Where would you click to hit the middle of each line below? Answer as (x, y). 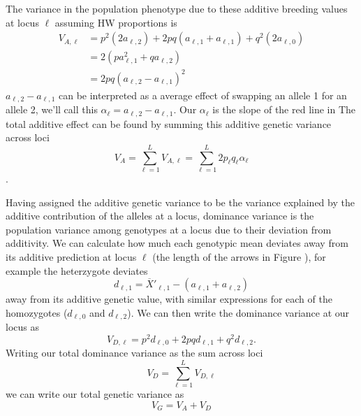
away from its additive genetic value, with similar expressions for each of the (169, 299)
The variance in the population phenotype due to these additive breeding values (177, 8)
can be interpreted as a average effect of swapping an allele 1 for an (203, 95)
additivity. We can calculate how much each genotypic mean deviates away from (177, 243)
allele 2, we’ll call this (52, 109)
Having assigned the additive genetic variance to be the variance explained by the (180, 202)
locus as (22, 327)
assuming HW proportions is (116, 22)
